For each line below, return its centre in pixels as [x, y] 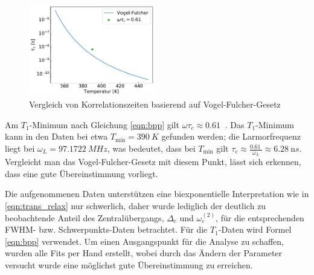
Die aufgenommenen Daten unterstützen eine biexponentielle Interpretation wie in [157, 194]
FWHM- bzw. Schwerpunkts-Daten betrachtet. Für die [106, 229]
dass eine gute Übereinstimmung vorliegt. [82, 173]
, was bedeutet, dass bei [151, 148]
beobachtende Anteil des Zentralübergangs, [85, 217]
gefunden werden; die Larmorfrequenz [231, 136]
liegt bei [20, 148]
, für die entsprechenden [260, 217]
